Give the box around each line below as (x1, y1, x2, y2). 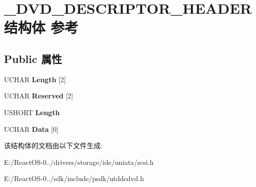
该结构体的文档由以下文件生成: (4, 140, 103, 151)
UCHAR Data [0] (4, 124, 59, 134)
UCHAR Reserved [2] (4, 91, 73, 101)
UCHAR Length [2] (4, 74, 66, 84)
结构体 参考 (4, 17, 78, 37)
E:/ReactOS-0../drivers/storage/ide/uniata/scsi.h (4, 156, 154, 167)
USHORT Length (4, 107, 60, 117)
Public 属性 (4, 51, 62, 66)
